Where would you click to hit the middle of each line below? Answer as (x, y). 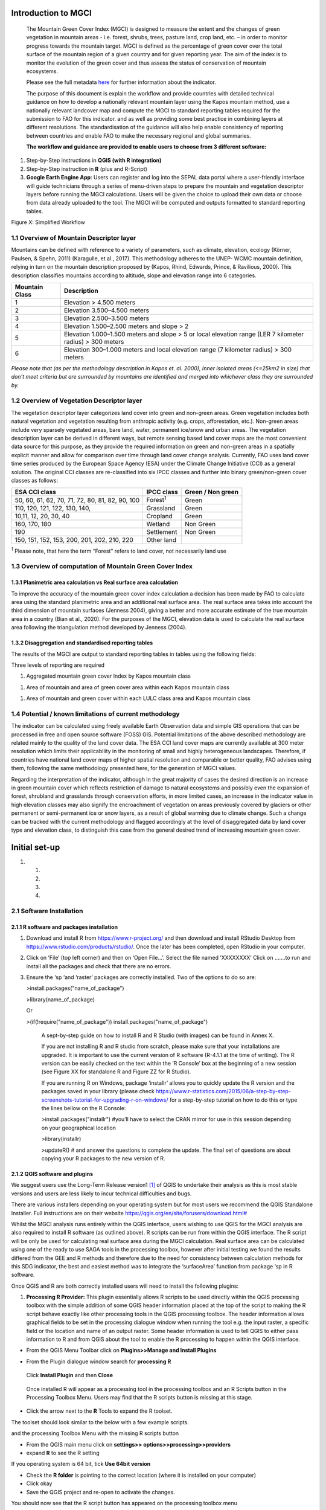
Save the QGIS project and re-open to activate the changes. (101, 1492)
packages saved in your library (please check (98, 1091)
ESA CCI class (36, 492)
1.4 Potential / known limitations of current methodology (96, 714)
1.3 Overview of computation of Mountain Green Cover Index (102, 567)
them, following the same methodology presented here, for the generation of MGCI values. (124, 768)
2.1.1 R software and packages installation (64, 927)
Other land (161, 539)
